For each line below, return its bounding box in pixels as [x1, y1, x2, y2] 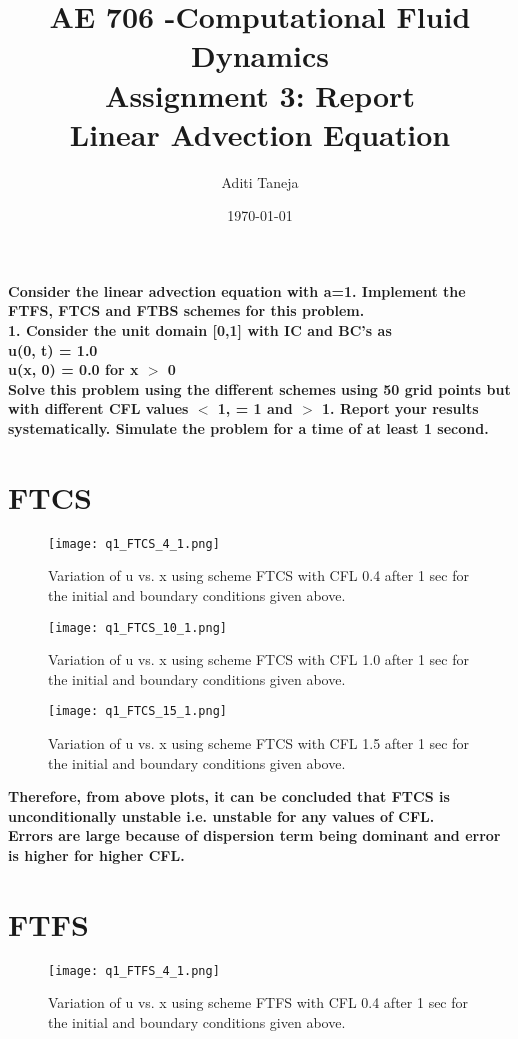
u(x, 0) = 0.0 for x [8, 359, 139, 380]
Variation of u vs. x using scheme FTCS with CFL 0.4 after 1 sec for [48, 565, 469, 586]
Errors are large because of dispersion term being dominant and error [8, 825, 501, 846]
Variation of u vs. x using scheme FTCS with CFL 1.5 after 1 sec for [48, 733, 469, 754]
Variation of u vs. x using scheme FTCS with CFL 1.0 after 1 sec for [48, 649, 469, 670]
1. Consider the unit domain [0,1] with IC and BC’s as [8, 320, 392, 341]
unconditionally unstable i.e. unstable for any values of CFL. [8, 805, 435, 826]
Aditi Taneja [221, 171, 299, 192]
